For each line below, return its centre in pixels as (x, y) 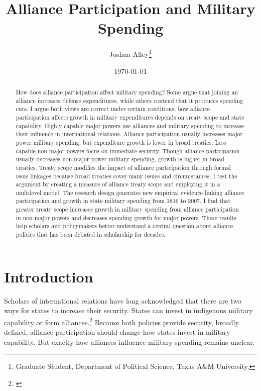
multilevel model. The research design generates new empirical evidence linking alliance (130, 192)
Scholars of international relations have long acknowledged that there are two (123, 300)
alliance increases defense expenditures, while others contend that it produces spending (129, 100)
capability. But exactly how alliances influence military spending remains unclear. (129, 341)
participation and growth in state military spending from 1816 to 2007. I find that (123, 201)
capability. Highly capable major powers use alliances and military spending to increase (130, 125)
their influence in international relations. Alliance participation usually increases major (129, 134)
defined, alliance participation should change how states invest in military (117, 332)
